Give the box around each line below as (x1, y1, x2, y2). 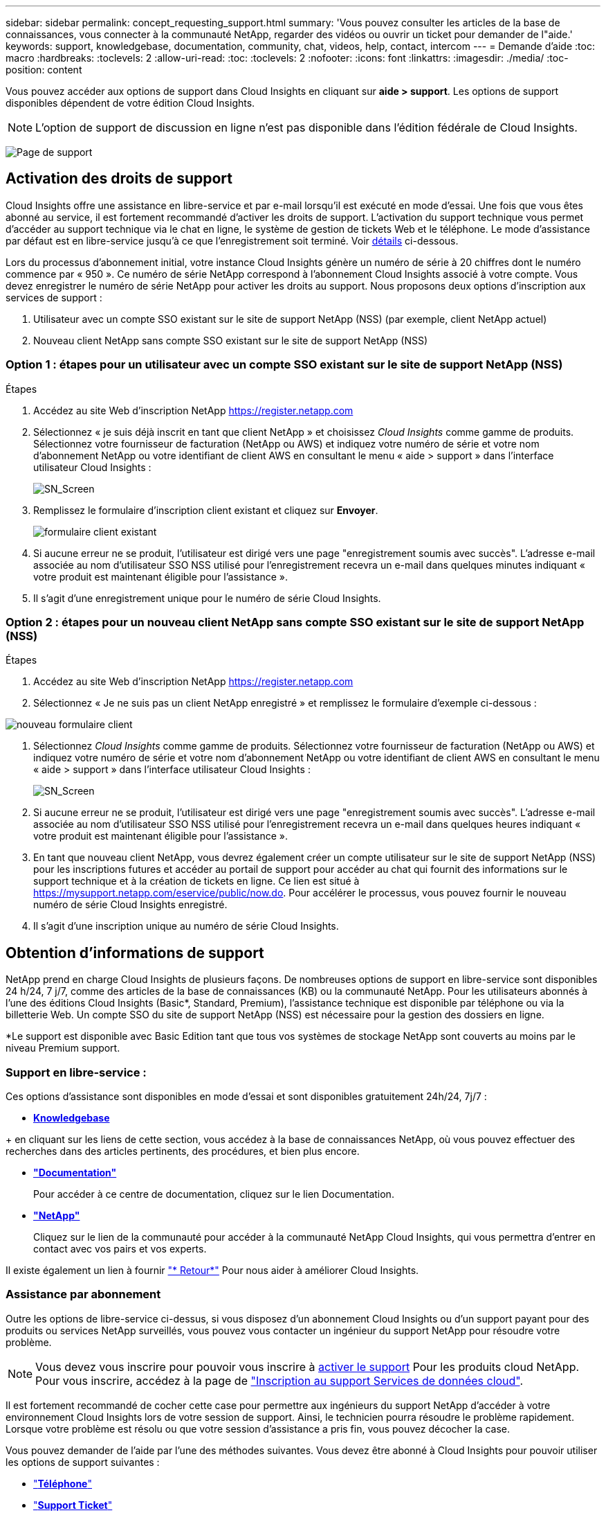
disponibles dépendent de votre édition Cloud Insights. (6, 97, 255, 109)
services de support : (6, 291, 102, 303)
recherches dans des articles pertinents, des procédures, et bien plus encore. (6, 1144, 360, 1157)
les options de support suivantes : (6, 1456, 160, 1468)
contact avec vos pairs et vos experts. (33, 1242, 207, 1255)
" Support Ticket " (33, 1498, 113, 1511)
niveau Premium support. (6, 1042, 120, 1054)
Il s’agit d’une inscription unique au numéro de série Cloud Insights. (33, 920, 339, 932)
